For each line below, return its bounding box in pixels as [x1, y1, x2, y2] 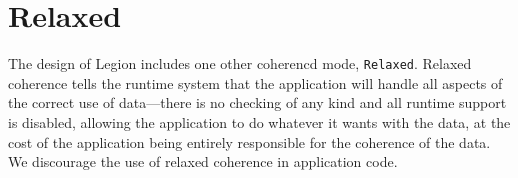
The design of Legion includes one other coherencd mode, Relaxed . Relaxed [8, 53, 472, 74]
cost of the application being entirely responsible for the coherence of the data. [8, 131, 491, 152]
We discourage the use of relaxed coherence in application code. [8, 151, 398, 172]
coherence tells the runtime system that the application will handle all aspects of [8, 72, 503, 93]
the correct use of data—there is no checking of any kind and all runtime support [8, 92, 507, 113]
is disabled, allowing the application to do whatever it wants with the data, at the [8, 111, 511, 132]
